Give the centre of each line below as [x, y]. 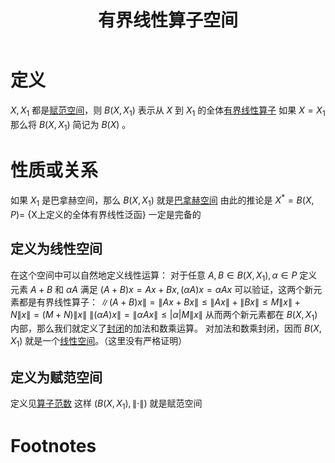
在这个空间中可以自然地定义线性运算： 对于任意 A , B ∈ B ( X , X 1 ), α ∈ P [154, 276]
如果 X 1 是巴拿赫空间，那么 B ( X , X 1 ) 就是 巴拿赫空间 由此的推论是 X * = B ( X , [162, 200]
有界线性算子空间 [167, 20]
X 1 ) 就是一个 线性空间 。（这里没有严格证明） [99, 342]
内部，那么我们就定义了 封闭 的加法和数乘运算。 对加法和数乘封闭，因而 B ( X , [166, 328]
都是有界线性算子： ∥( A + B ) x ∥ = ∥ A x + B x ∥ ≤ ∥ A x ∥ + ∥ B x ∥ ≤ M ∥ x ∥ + [159, 302]
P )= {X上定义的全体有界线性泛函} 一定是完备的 [106, 214]
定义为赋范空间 [56, 377]
